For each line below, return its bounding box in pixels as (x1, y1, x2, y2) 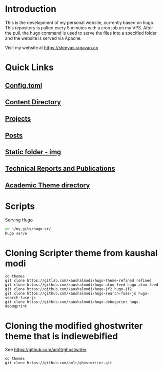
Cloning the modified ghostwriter (5, 320, 143, 331)
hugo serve (5, 231, 27, 236)
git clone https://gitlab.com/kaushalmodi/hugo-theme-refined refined (5, 278, 152, 283)
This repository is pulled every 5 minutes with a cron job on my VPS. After (5, 24, 154, 30)
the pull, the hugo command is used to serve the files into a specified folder (5, 30, 157, 36)
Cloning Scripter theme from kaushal (5, 247, 158, 258)
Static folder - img (5, 148, 61, 156)
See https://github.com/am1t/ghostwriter (5, 347, 87, 353)
